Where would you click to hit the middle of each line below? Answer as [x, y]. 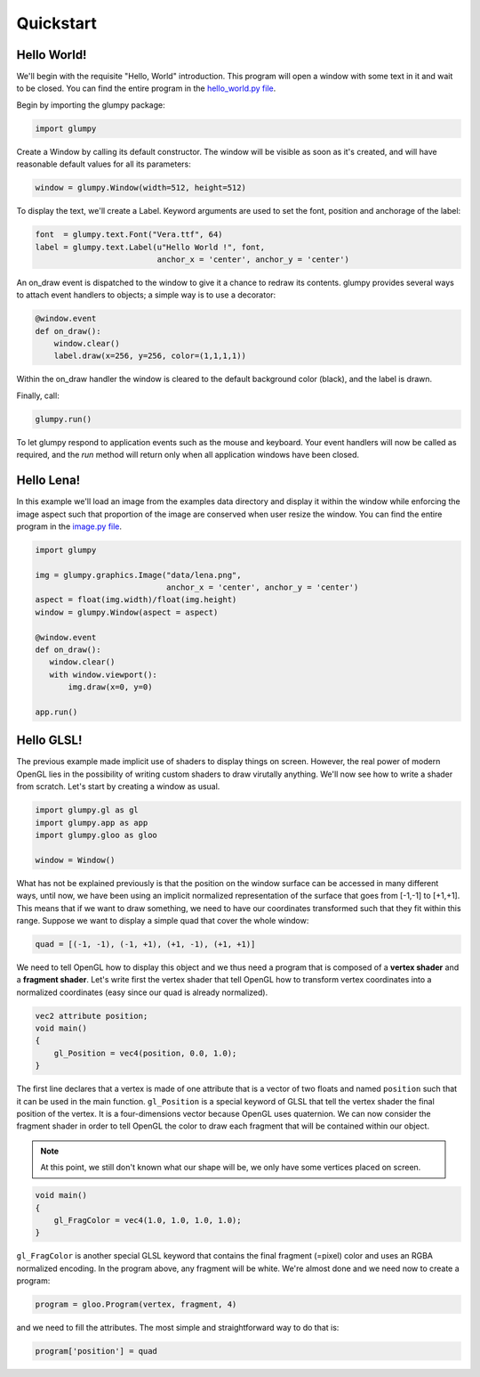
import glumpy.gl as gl [87, 810]
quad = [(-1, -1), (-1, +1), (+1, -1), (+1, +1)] [145, 944]
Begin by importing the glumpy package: [91, 105]
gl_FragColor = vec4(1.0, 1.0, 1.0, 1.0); [148, 1220]
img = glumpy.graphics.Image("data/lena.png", [138, 575]
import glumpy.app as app [92, 823]
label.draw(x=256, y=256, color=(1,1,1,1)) [150, 356]
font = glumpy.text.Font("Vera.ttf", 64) [129, 235]
